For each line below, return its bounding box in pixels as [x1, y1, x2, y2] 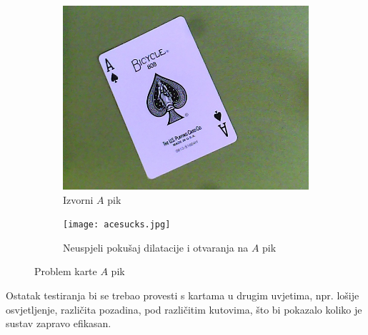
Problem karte [34, 264, 97, 279]
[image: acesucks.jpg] [63, 220, 171, 230]
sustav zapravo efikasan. [6, 316, 111, 331]
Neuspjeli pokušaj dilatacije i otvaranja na [63, 239, 249, 254]
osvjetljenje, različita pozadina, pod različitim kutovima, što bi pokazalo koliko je [6, 301, 362, 316]
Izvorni [63, 192, 94, 207]
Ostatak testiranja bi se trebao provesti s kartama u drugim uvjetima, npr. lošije [6, 288, 359, 303]
